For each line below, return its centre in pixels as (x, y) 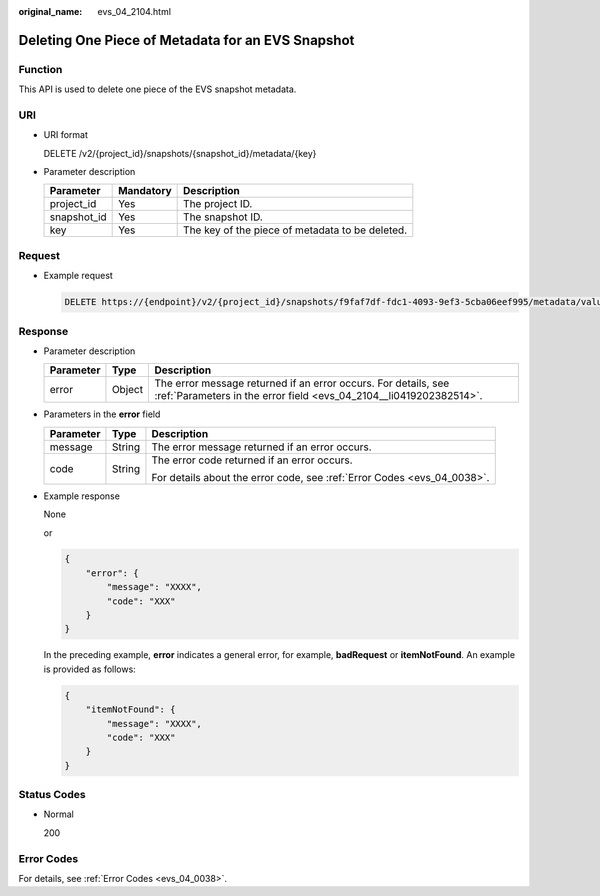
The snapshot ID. (223, 217)
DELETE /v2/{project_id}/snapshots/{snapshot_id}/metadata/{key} (180, 153)
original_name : (50, 11)
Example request (78, 276)
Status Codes (52, 795)
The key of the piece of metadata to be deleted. (295, 230)
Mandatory (145, 191)
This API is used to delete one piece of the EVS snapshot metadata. (157, 89)
